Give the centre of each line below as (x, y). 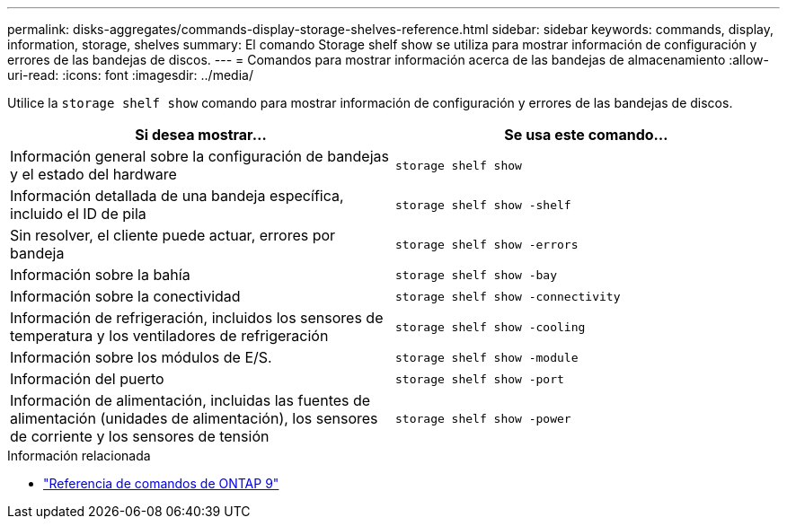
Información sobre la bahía (100, 275)
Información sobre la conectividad (125, 296)
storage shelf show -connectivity (508, 296)
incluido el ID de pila (78, 214)
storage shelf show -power (483, 418)
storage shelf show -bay (477, 275)
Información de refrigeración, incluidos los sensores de (197, 318)
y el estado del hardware (93, 174)
